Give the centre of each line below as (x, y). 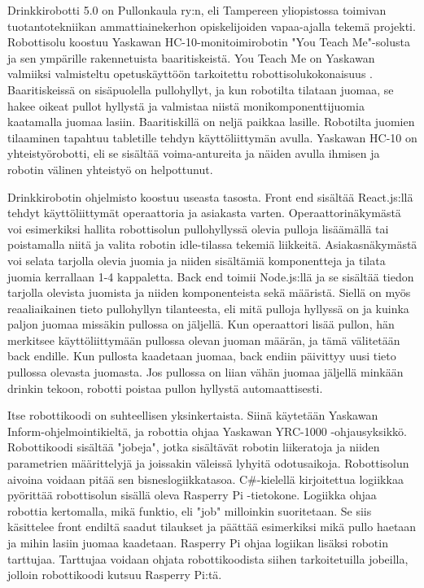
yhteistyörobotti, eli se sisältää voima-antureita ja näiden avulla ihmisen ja (194, 153)
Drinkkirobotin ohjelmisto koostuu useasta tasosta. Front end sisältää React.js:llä (210, 196)
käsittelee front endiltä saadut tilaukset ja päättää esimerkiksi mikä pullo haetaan (212, 527)
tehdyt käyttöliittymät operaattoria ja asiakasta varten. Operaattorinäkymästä (204, 213)
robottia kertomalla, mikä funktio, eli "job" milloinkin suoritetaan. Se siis (190, 510)
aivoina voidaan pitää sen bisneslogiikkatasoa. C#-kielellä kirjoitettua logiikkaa (205, 479)
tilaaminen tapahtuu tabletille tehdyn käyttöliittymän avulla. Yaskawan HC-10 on (212, 137)
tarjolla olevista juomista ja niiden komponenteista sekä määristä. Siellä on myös (209, 292)
